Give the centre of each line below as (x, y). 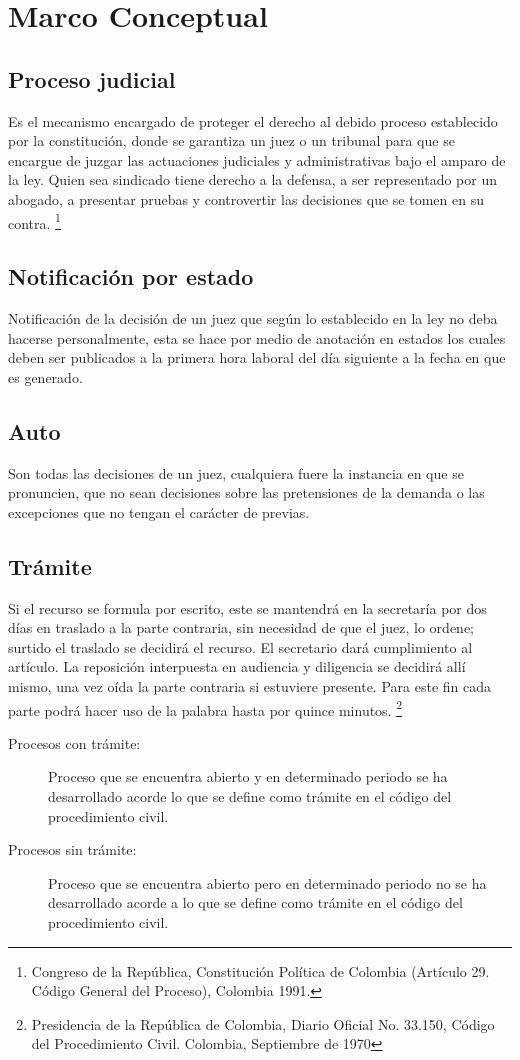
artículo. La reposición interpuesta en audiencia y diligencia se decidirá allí (237, 666)
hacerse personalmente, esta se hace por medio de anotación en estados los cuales (257, 337)
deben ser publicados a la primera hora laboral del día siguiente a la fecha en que (257, 357)
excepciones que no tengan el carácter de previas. (159, 511)
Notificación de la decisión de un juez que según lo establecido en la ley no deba (253, 318)
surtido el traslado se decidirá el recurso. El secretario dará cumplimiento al (240, 646)
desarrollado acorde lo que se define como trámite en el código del (250, 795)
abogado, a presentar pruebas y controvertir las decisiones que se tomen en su (246, 198)
